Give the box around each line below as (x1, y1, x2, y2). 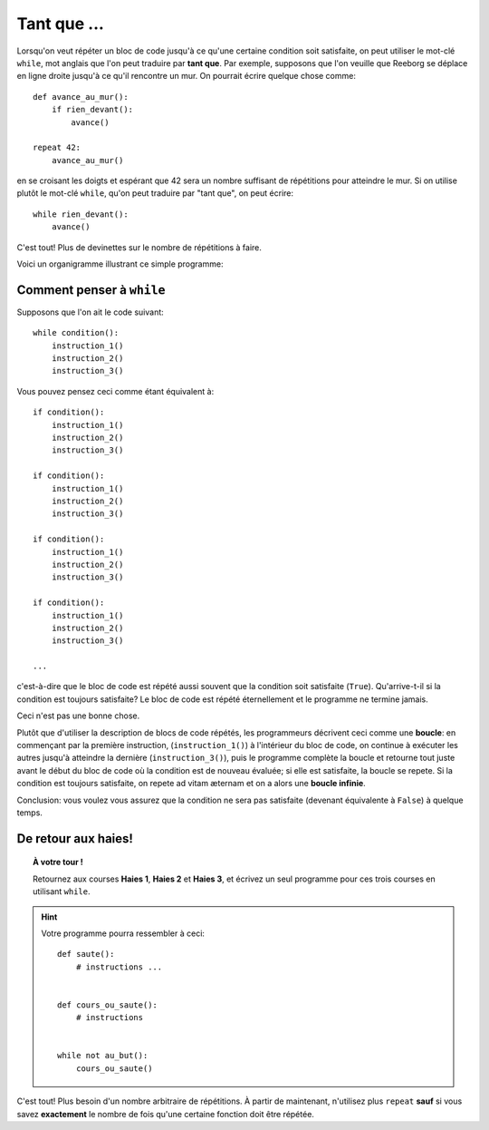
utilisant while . (33, 886, 91, 897)
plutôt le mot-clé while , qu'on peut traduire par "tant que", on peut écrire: (16, 188, 294, 199)
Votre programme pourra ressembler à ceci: (41, 928, 206, 939)
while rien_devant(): (33, 209, 129, 219)
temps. (16, 807, 43, 818)
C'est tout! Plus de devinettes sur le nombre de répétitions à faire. (16, 241, 263, 253)
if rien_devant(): (51, 104, 134, 115)
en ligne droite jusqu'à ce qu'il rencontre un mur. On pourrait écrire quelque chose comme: (16, 71, 357, 82)
